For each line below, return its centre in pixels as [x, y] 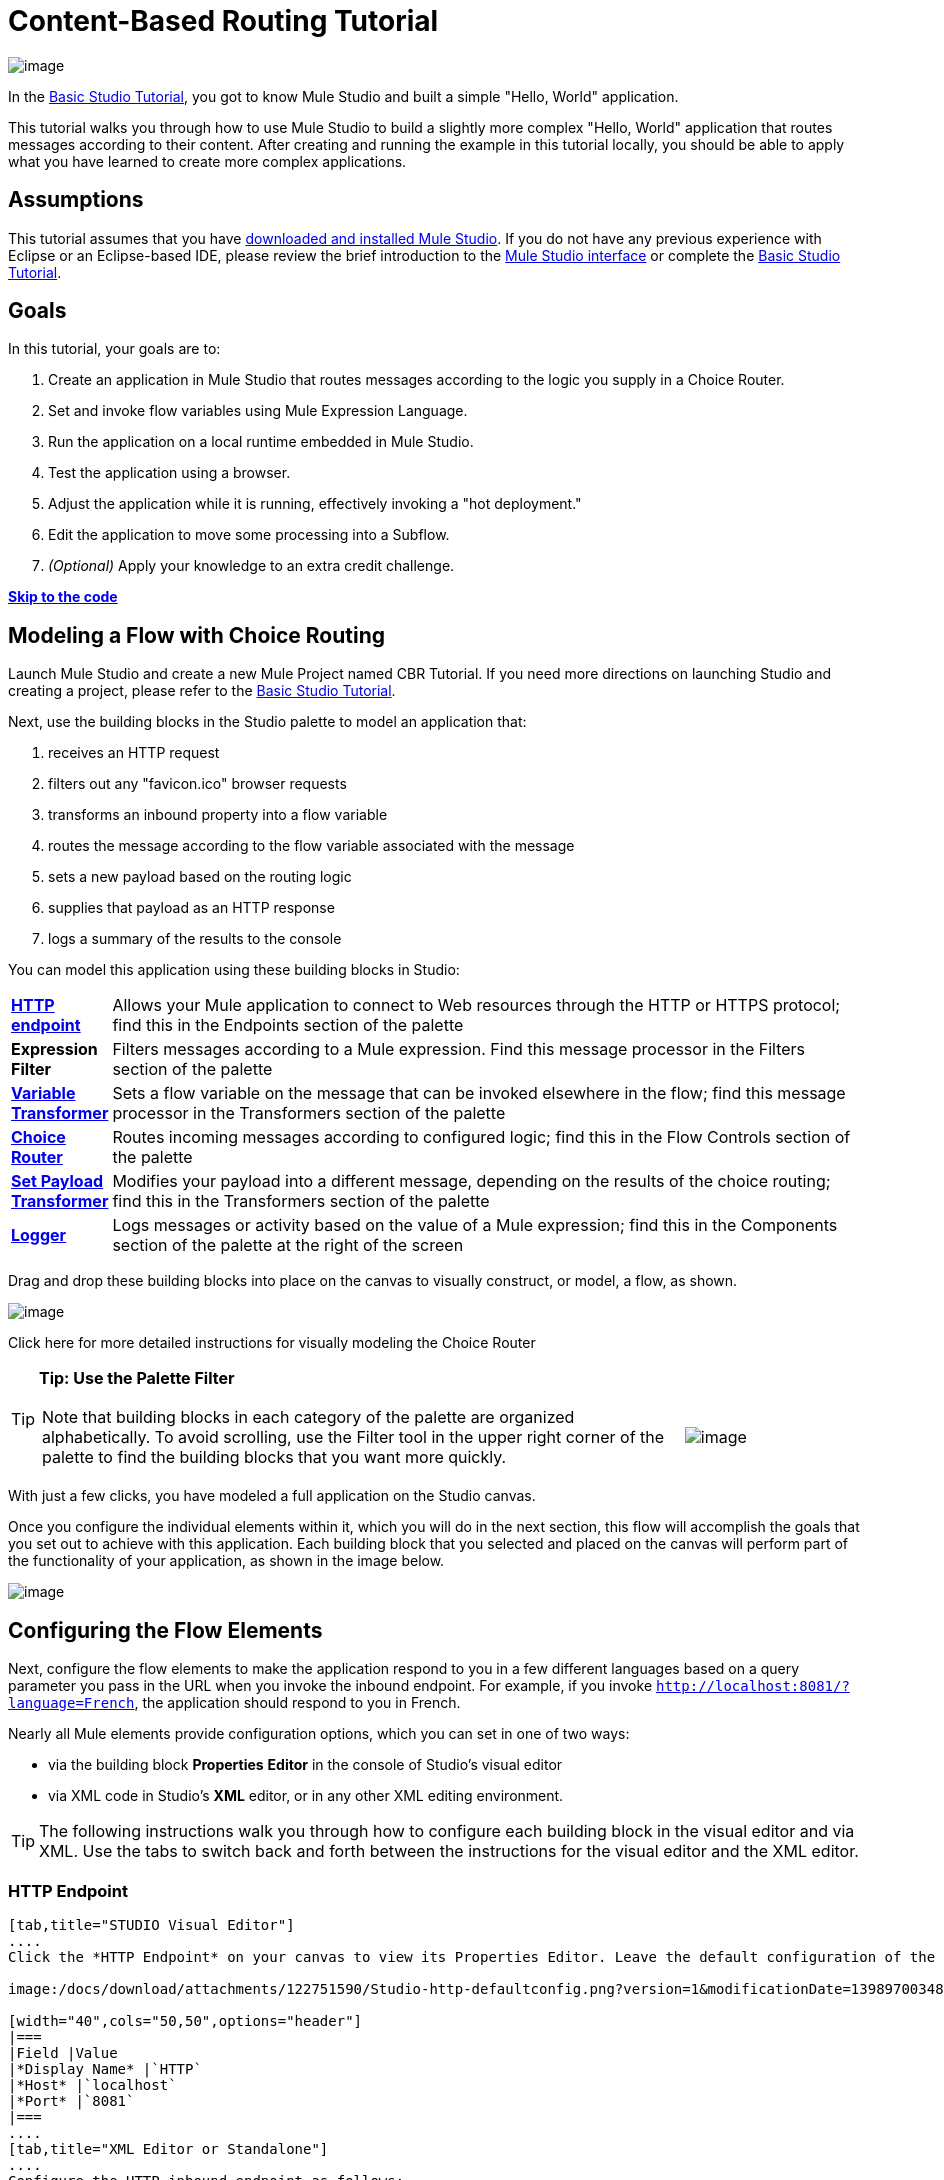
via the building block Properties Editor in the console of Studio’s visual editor [305, 1765]
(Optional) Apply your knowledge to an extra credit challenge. [251, 566]
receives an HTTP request [134, 753]
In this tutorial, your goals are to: [114, 349]
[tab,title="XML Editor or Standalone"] [168, 2148]
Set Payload [57, 1181]
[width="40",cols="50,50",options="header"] [185, 2020]
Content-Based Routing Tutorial [223, 21]
